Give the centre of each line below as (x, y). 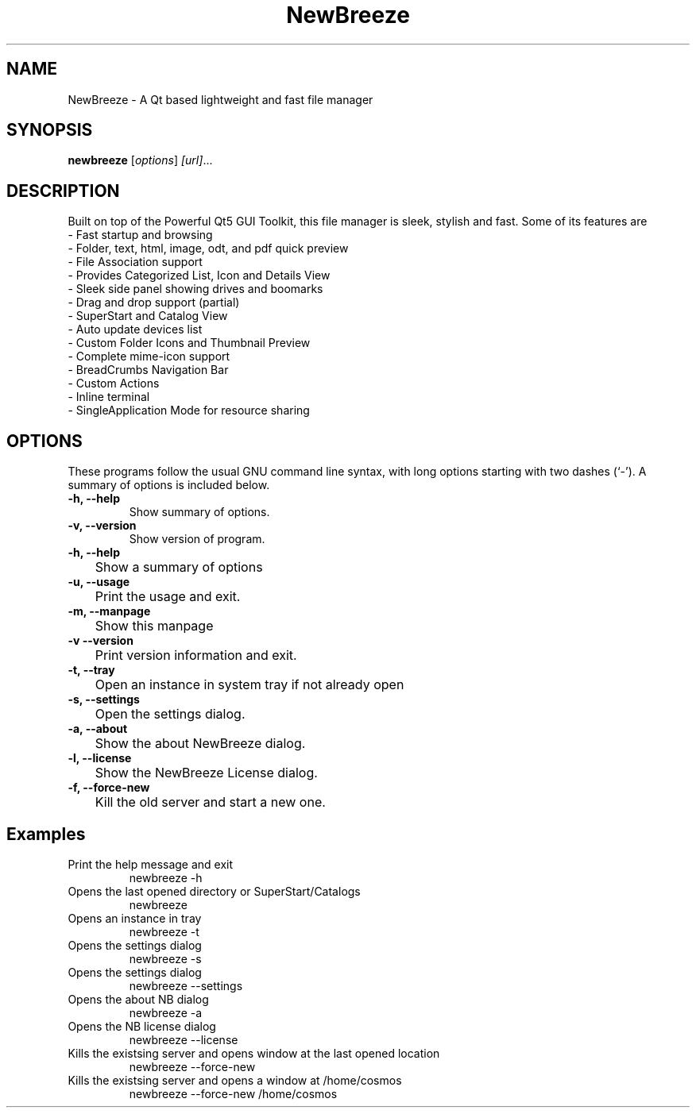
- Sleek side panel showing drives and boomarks (195, 289)
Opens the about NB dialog (138, 999)
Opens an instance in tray (135, 918)
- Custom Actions (114, 384)
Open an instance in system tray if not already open (249, 685)
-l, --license (100, 758)
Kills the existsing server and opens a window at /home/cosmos (235, 1080)
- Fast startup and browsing (140, 235)
